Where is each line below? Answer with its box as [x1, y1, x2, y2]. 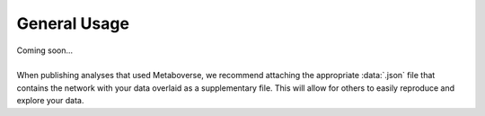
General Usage [16, 13, 130, 33]
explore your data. [16, 95, 84, 106]
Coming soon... [16, 45, 74, 56]
